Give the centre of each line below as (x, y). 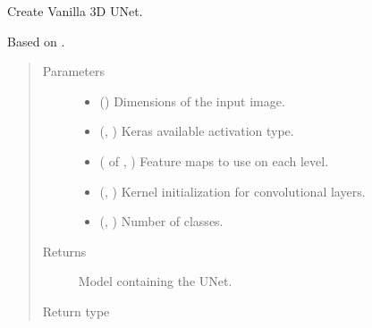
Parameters (73, 71)
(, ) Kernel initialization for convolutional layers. (232, 191)
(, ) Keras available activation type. (197, 131)
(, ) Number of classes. (161, 221)
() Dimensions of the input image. (192, 101)
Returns (64, 251)
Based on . (36, 41)
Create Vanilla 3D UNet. (75, 11)
